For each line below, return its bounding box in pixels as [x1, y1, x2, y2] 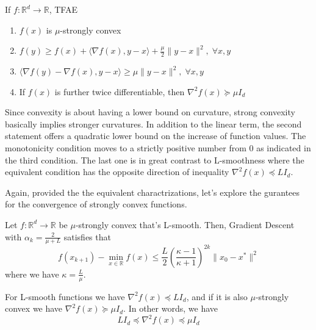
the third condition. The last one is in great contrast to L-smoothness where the [5, 153, 304, 166]
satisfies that [63, 230, 111, 243]
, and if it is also [186, 290, 248, 303]
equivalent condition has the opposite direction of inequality [5, 165, 229, 178]
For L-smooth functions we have [5, 290, 125, 303]
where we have [5, 267, 59, 280]
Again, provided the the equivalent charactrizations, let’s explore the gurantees [5, 185, 300, 198]
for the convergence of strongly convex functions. [5, 198, 187, 210]
